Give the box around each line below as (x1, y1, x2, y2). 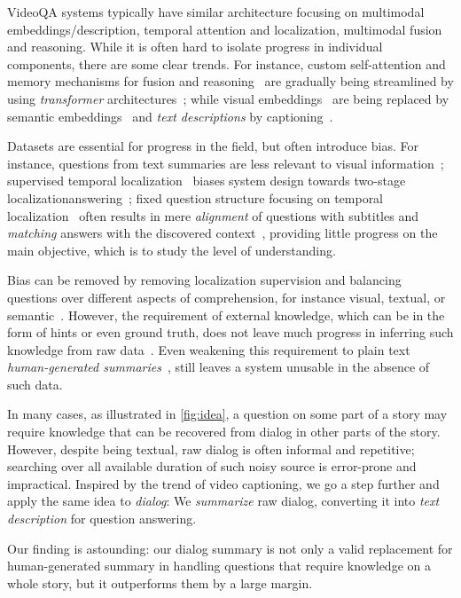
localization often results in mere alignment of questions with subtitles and (7, 206, 418, 224)
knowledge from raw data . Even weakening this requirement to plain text (7, 340, 410, 358)
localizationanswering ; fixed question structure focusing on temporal (7, 188, 384, 207)
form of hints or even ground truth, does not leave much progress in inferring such (7, 323, 454, 342)
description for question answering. (7, 509, 197, 528)
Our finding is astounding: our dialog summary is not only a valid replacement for (7, 539, 453, 557)
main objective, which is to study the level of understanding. (7, 240, 336, 259)
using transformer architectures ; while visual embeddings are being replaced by (7, 89, 449, 107)
